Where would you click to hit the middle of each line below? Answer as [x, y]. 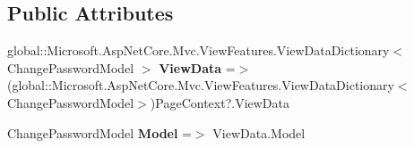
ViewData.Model [259, 132]
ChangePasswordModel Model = [99, 132]
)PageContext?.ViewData [220, 102]
